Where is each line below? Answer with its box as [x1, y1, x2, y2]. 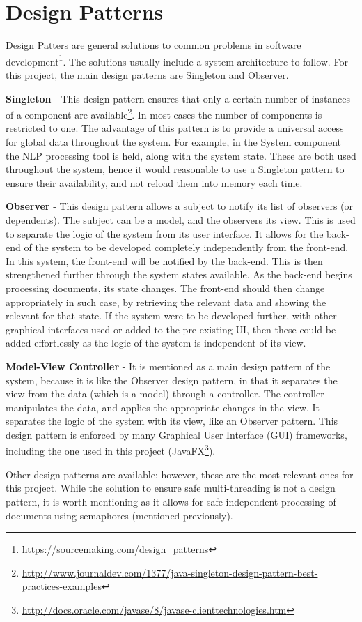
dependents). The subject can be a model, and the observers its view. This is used [6, 212, 356, 227]
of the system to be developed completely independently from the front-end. [24, 240, 349, 255]
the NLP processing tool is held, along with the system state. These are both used [6, 148, 356, 162]
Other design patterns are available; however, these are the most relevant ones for [6, 466, 354, 481]
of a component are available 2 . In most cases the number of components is [6, 105, 322, 121]
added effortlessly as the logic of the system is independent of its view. [6, 335, 306, 350]
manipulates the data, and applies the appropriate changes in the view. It [6, 400, 320, 414]
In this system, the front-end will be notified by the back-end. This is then [6, 253, 323, 268]
